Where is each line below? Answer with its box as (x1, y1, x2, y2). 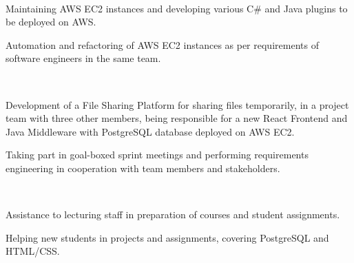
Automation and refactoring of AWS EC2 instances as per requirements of (6, 37, 319, 52)
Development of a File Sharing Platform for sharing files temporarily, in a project (6, 97, 349, 112)
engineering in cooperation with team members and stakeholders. (6, 160, 280, 175)
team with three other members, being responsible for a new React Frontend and (6, 111, 348, 125)
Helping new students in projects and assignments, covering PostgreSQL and (6, 230, 329, 244)
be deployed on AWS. (6, 14, 96, 29)
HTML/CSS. (6, 244, 60, 258)
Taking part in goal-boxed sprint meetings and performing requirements (6, 147, 309, 162)
